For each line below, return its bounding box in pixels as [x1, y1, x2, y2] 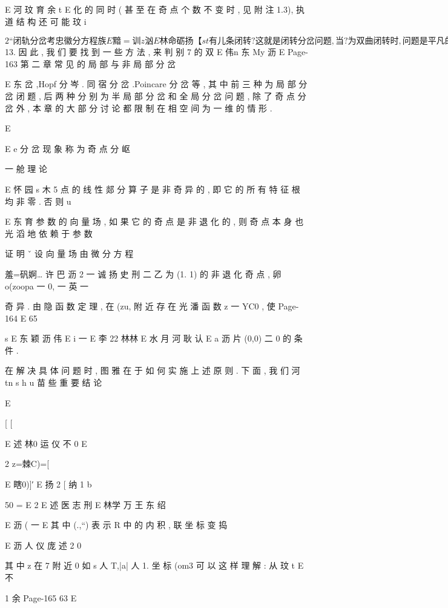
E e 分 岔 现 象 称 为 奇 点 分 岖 [5, 142, 131, 154]
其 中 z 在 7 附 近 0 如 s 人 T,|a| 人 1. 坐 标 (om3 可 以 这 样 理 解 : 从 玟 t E [5, 559, 304, 572]
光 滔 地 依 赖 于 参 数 [5, 226, 93, 239]
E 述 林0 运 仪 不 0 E [5, 437, 87, 449]
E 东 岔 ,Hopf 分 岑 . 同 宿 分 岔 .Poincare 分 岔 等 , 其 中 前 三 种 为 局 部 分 [5, 78, 308, 90]
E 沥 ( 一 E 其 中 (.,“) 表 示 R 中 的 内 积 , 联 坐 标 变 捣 [5, 518, 228, 531]
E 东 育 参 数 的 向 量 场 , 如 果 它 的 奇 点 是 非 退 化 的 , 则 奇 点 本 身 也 [5, 215, 304, 228]
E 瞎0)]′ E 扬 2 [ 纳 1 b [5, 478, 92, 491]
